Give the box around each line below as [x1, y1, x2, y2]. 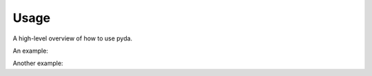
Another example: [12, 59, 63, 68]
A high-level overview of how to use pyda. [12, 34, 133, 42]
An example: [12, 47, 48, 55]
